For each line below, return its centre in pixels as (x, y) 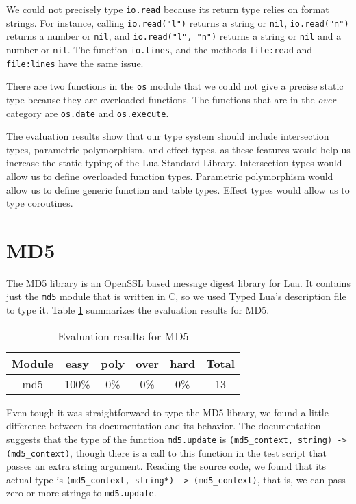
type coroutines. (40, 203)
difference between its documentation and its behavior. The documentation (164, 426)
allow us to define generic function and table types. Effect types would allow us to (178, 189)
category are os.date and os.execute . (88, 113)
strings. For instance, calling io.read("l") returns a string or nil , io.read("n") (178, 22)
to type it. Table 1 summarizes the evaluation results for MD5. (138, 310)
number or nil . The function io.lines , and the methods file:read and (160, 49)
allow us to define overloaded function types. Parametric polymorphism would (170, 176)
